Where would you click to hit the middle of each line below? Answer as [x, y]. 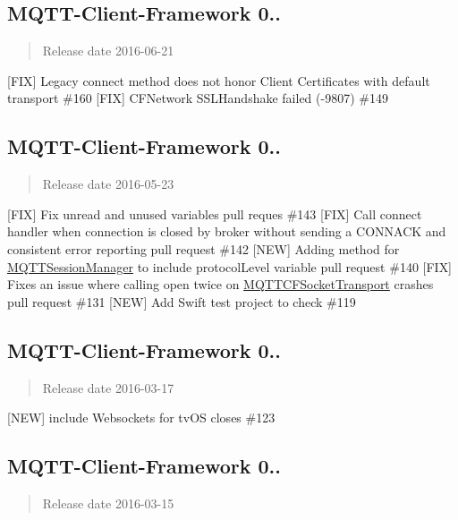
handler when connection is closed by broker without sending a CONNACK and [227, 231]
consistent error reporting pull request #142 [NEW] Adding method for [204, 248]
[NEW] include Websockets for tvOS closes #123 [141, 418]
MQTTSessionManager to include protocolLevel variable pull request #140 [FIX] [230, 266]
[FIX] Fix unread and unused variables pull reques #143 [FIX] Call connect [215, 213]
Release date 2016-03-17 [108, 387]
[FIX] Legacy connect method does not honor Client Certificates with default [219, 80]
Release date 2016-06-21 [108, 51]
